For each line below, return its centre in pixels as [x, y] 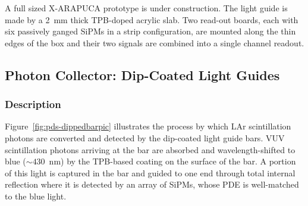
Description [33, 104]
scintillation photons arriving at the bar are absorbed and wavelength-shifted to [150, 149]
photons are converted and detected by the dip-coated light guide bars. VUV [145, 137]
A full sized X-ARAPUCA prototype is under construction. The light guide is [146, 8]
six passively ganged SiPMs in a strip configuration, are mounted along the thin [150, 31]
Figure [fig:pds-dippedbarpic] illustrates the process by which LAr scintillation [148, 126]
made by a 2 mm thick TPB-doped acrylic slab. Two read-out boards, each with [152, 19]
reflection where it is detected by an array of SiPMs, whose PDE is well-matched [152, 184]
